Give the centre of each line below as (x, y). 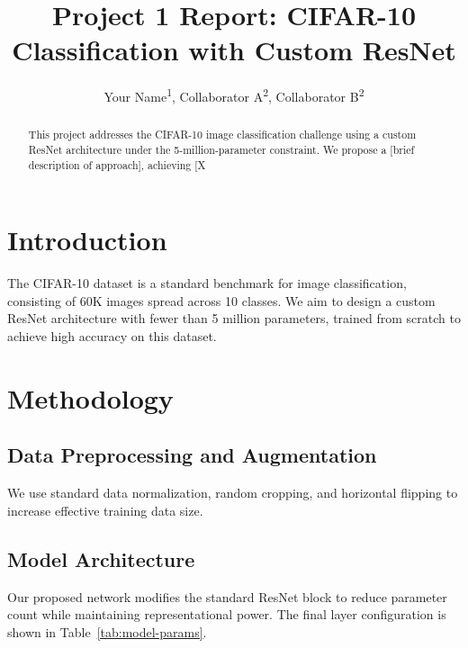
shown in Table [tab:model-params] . (107, 631)
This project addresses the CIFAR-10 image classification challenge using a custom (222, 135)
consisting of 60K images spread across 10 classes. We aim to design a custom (221, 300)
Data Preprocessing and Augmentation (192, 455)
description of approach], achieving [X (117, 164)
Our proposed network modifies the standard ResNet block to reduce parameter (227, 596)
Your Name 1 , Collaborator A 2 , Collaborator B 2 (234, 95)
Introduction (87, 240)
